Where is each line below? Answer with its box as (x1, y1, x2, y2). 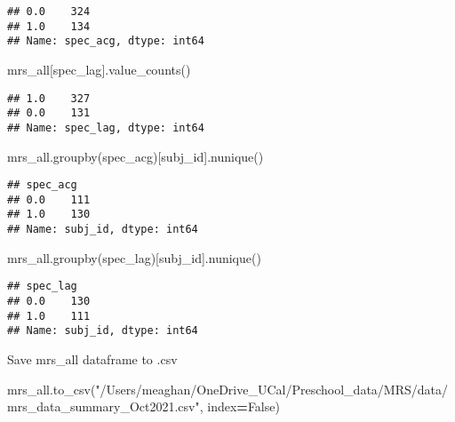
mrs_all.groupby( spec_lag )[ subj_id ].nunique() (7, 248, 261, 267)
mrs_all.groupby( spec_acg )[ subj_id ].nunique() (7, 147, 264, 165)
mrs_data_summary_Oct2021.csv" (7, 397, 200, 416)
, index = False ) (199, 397, 280, 416)
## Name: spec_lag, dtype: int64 (7, 121, 204, 134)
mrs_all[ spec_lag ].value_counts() (7, 60, 191, 78)
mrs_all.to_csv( (7, 379, 96, 398)
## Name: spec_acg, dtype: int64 (7, 35, 204, 48)
